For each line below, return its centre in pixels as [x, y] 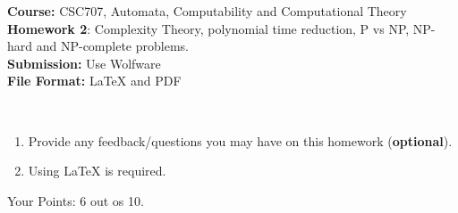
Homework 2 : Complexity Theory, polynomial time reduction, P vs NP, [208, 28]
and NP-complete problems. [112, 46]
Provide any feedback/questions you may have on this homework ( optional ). [240, 140]
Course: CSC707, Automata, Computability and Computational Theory [207, 11]
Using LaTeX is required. [97, 171]
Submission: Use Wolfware [84, 63]
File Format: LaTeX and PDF [94, 81]
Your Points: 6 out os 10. [76, 200]
